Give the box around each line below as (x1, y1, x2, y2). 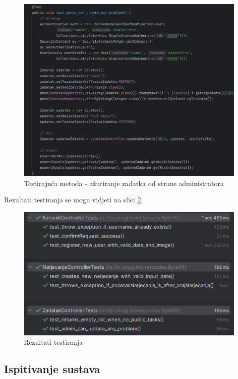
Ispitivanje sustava (4, 361, 101, 377)
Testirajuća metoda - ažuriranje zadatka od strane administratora (24, 178, 224, 188)
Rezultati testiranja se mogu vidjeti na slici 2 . (4, 194, 143, 205)
